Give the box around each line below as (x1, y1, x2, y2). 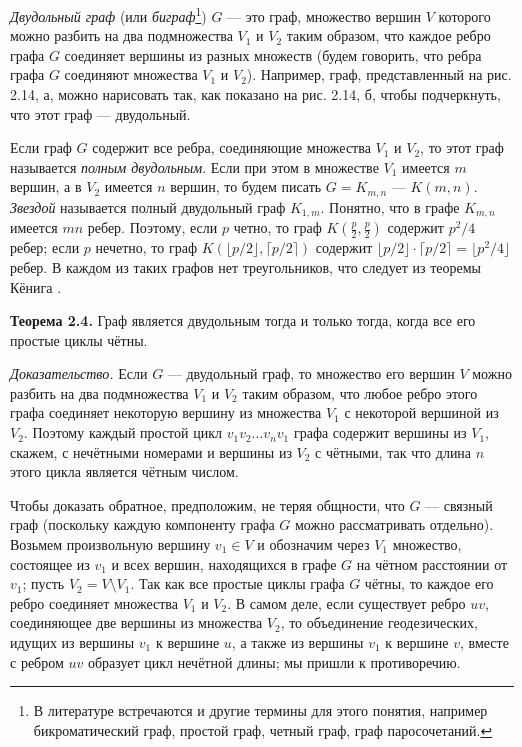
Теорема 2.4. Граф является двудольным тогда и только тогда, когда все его (10, 310, 476, 331)
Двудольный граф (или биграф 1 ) (10, 3, 207, 26)
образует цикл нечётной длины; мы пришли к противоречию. (87, 651, 461, 672)
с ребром (10, 651, 64, 672)
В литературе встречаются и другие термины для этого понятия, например (33, 700, 488, 721)
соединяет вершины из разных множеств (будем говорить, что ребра (64, 44, 482, 65)
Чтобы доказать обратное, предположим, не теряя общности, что (10, 494, 405, 515)
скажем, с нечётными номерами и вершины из (10, 441, 292, 462)
